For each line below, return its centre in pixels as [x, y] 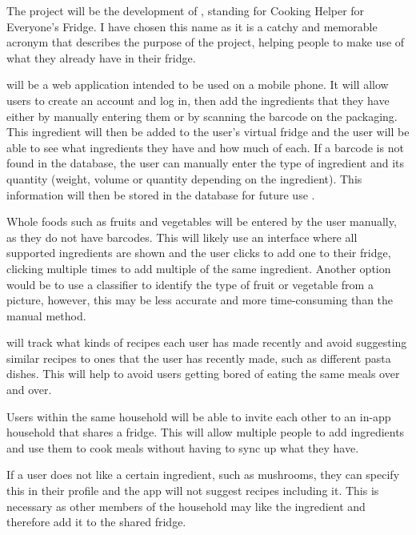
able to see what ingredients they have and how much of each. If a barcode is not [205, 147]
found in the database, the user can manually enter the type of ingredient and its [205, 163]
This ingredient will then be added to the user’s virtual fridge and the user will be [208, 132]
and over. [29, 390]
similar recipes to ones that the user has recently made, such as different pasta [199, 358]
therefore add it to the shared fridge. [96, 522]
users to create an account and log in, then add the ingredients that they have [198, 100]
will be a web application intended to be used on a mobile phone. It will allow [198, 84]
